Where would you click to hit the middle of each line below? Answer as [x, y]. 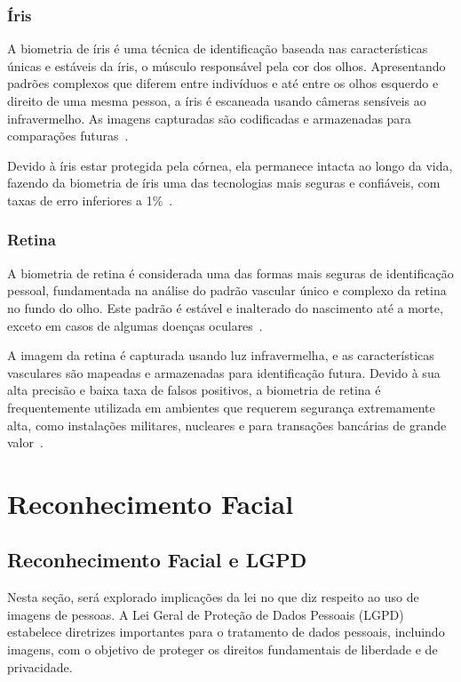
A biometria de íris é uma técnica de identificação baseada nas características [218, 48]
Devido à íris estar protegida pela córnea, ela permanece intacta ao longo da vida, [230, 165]
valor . [25, 442]
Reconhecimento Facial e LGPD [157, 560]
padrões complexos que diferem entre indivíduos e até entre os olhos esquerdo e [223, 83]
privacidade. [40, 666]
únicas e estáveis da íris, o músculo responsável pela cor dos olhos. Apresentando [227, 65]
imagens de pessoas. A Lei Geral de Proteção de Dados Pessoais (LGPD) [206, 614]
